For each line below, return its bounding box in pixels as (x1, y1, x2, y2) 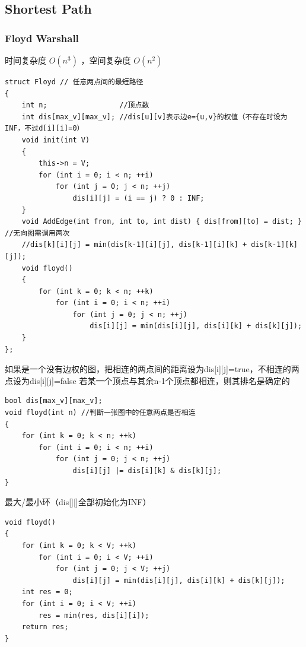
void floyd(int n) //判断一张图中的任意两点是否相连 (5, 408, 196, 417)
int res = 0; (21, 588, 73, 597)
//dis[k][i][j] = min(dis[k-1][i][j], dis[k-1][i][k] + (21, 240, 247, 249)
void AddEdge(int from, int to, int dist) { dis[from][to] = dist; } (21, 217, 302, 226)
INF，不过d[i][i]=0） (5, 124, 84, 133)
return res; (21, 623, 69, 632)
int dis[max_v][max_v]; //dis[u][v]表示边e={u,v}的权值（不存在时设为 (21, 112, 288, 121)
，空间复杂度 (81, 54, 131, 66)
